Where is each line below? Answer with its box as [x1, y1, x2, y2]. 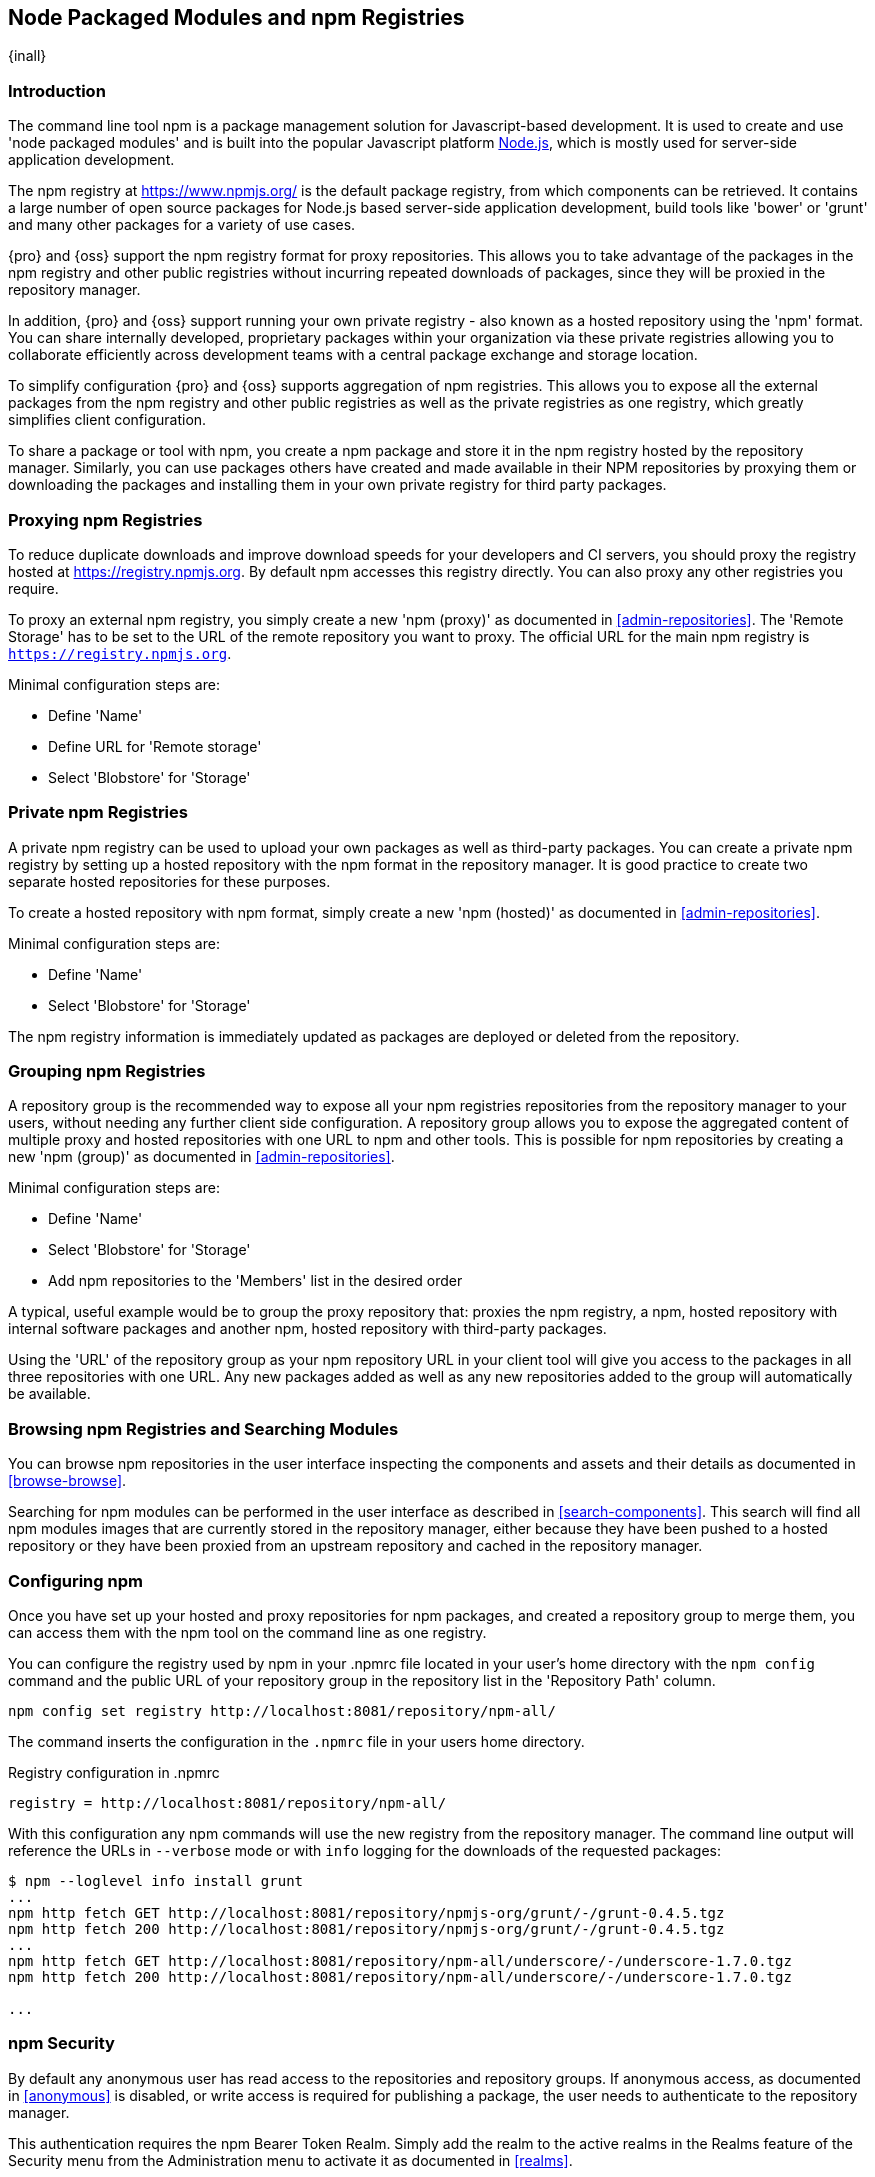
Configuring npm [8, 1570, 143, 1591]
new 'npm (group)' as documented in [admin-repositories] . [8, 1148, 395, 1166]
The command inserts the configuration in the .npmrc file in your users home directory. [8, 1732, 585, 1750]
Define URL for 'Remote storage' [48, 737, 262, 755]
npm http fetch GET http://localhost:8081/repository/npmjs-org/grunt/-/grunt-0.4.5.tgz [8, 1904, 725, 1921]
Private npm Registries [8, 802, 188, 823]
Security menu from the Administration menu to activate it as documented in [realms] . [8, 2151, 573, 2169]
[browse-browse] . [8, 1472, 127, 1490]
